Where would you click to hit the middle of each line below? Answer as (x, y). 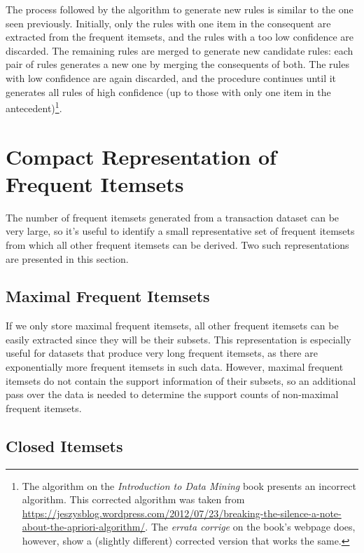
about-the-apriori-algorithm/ (84, 527)
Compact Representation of (141, 156)
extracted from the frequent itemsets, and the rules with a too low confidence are (180, 37)
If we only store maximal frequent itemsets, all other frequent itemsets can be (172, 326)
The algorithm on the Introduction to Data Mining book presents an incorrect (189, 485)
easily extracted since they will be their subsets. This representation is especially (178, 339)
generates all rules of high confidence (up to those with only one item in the (168, 91)
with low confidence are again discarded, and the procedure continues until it (171, 77)
